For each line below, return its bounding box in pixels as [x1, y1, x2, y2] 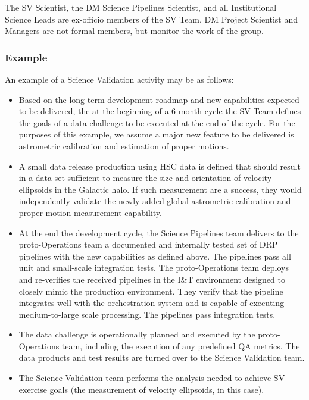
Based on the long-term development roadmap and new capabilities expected [18, 93, 299, 105]
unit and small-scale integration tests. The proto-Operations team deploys [18, 261, 289, 274]
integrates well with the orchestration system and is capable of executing [18, 296, 285, 309]
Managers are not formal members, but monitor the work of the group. [5, 24, 264, 37]
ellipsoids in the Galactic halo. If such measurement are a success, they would [18, 183, 302, 195]
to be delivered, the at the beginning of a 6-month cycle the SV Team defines [18, 105, 301, 117]
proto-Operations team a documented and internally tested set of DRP [18, 238, 278, 251]
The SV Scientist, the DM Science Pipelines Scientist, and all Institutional [5, 1, 277, 13]
